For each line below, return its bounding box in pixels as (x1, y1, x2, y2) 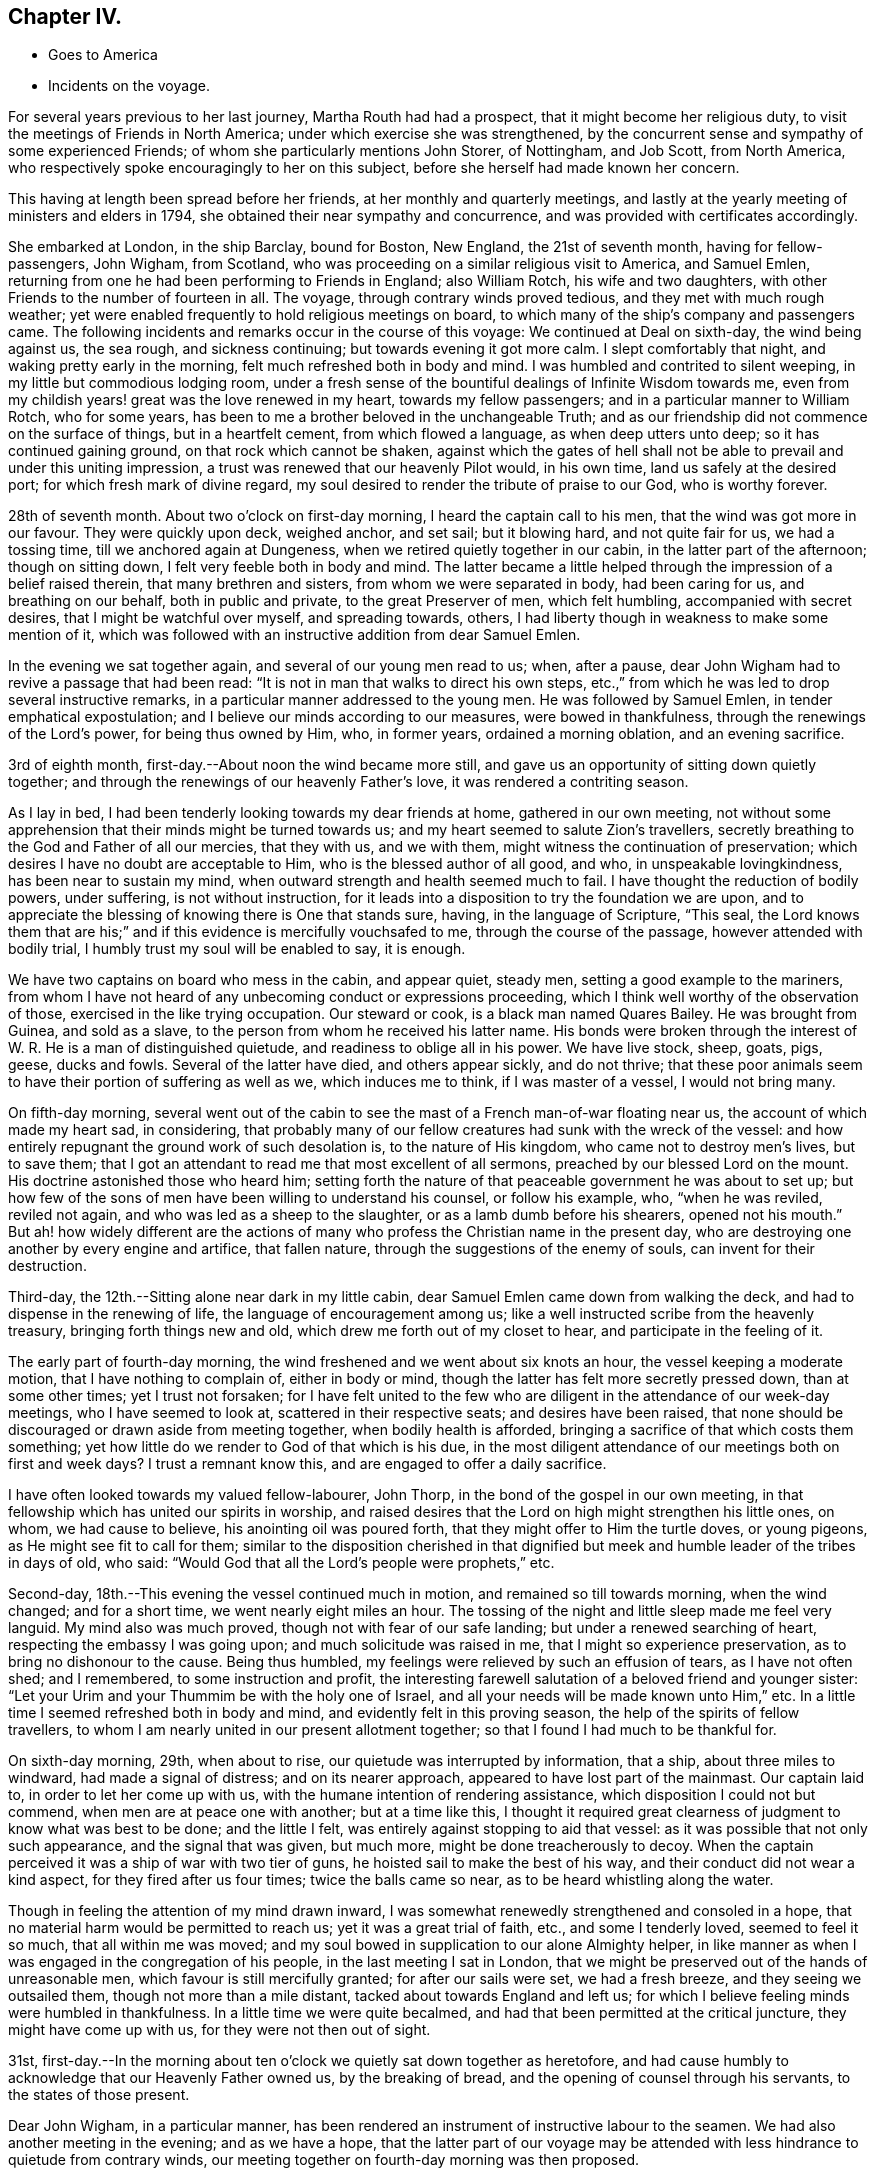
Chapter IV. (8, 4, 123, 29)
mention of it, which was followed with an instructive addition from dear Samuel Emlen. (8, 626, 581, 644)
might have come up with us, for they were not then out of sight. (8, 2021, 431, 2039)
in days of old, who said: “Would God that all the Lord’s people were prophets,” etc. (8, 1554, 555, 1572)
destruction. (8, 1257, 87, 1275)
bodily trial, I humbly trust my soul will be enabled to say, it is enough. (8, 940, 466, 958)
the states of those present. (8, 2086, 190, 2104)
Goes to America (48, 46, 158, 64)
